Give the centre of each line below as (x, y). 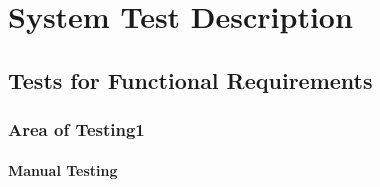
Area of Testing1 (76, 129)
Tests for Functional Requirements (190, 79)
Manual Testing (63, 169)
